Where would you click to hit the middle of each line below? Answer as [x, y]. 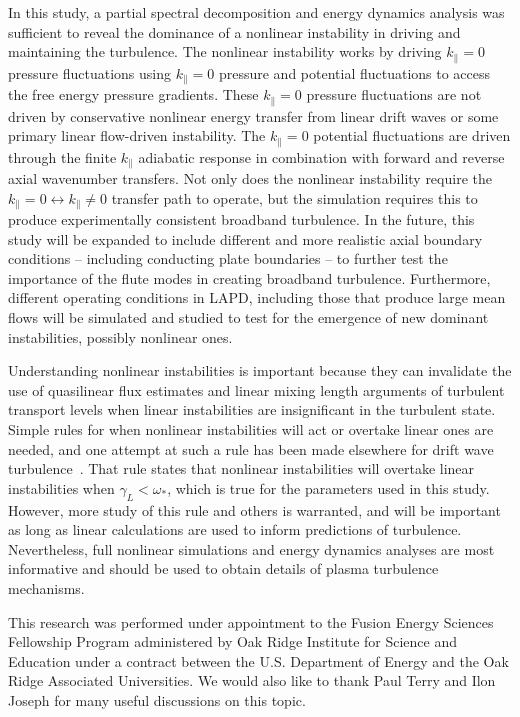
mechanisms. [46, 587]
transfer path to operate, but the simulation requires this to [294, 197]
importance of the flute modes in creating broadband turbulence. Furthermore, [249, 277]
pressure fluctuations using [89, 72]
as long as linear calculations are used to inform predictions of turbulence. [235, 529]
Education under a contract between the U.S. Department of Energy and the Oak [258, 660]
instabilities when [61, 487]
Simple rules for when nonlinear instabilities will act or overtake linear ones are [251, 429]
